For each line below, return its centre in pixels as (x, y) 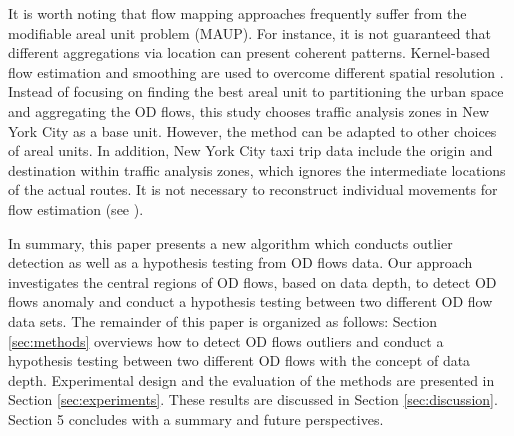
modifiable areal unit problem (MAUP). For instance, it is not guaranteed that (249, 32)
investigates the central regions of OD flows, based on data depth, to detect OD (252, 281)
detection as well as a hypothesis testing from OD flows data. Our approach (240, 262)
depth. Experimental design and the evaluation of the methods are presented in (251, 379)
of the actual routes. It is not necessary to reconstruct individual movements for (253, 189)
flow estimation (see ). (76, 208)
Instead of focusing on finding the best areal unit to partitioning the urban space (256, 91)
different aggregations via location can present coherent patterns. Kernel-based (249, 52)
